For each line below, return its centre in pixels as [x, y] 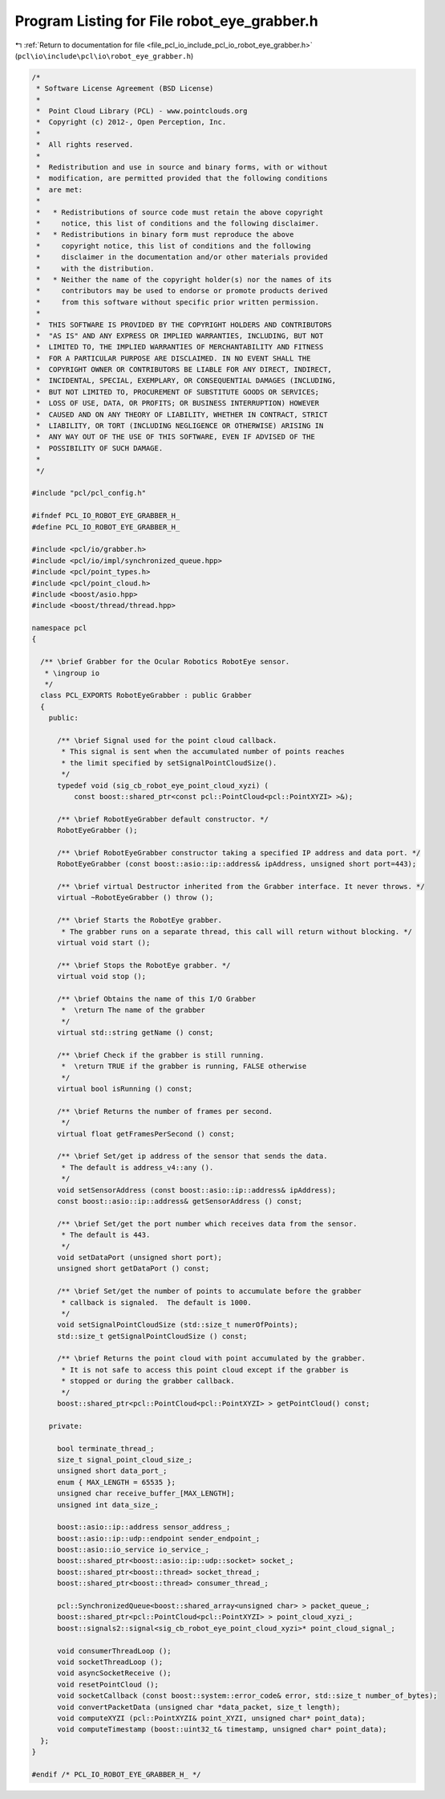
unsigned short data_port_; [112, 1471]
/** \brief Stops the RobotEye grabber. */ [144, 965]
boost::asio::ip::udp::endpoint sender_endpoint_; [159, 1538]
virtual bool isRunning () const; [125, 1089]
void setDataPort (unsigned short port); [140, 1257]
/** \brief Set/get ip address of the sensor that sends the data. [192, 1156]
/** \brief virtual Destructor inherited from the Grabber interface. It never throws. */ [241, 887]
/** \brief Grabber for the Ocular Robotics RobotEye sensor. [165, 662]
